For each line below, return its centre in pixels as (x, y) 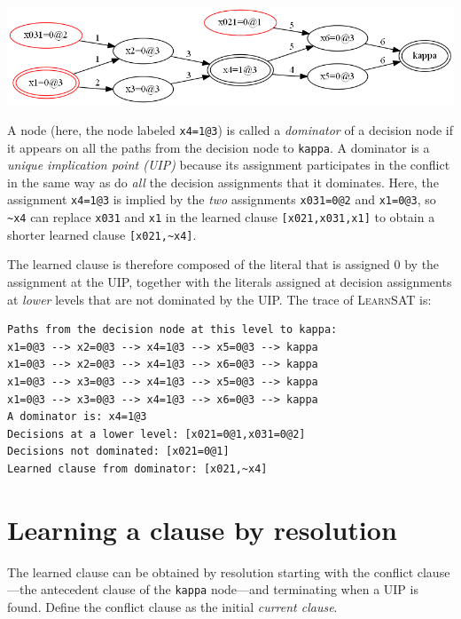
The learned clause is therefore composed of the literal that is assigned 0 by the (223, 264)
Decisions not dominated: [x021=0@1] (118, 452)
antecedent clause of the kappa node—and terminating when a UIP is (230, 589)
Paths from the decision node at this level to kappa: (172, 330)
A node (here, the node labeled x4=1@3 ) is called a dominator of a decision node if (230, 129)
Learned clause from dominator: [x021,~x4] (137, 468)
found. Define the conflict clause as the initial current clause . (172, 606)
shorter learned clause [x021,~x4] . (102, 234)
